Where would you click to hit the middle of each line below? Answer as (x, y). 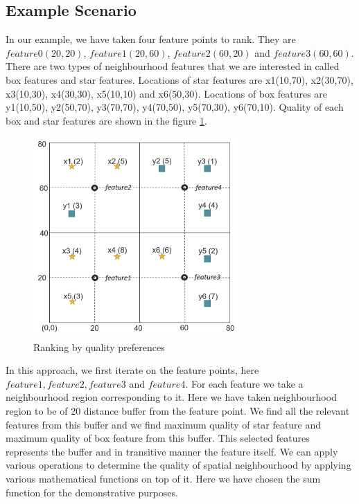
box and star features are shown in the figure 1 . (106, 120)
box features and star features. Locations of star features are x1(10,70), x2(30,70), (179, 79)
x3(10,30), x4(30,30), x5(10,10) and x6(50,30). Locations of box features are (167, 93)
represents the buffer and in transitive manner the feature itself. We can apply (172, 451)
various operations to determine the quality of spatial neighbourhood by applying (178, 465)
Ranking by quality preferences (99, 346)
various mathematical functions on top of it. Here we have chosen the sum (163, 478)
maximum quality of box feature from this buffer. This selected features (158, 438)
